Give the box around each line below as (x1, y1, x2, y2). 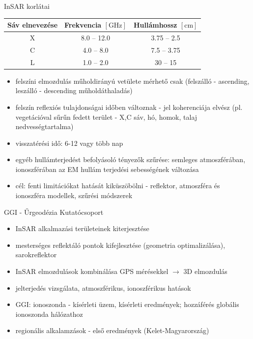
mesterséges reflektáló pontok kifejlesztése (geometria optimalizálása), (15, 239, 225, 250)
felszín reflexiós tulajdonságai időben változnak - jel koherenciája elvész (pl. (15, 102, 243, 112)
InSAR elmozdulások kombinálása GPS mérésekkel (15, 266, 169, 276)
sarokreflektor (15, 249, 57, 260)
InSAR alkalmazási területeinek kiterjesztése (15, 223, 149, 234)
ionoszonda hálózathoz (15, 308, 83, 319)
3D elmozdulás (183, 266, 227, 276)
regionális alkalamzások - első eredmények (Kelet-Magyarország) (15, 325, 209, 336)
